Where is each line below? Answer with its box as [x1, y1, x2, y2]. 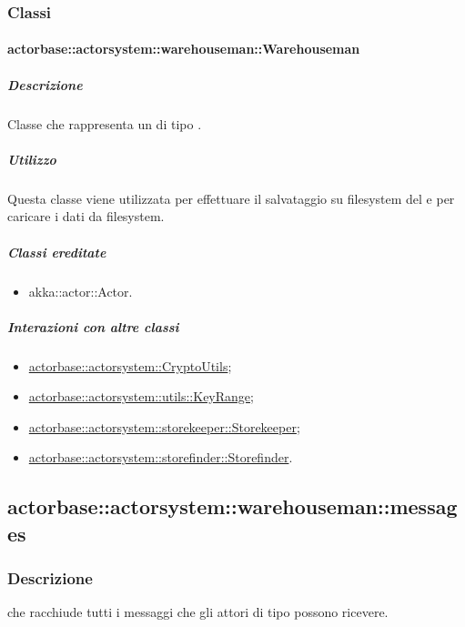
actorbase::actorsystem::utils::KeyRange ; [28, 387, 254, 406]
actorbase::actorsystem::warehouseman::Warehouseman [7, 39, 360, 58]
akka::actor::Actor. [28, 281, 133, 300]
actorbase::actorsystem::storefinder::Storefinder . [28, 448, 293, 467]
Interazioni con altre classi [7, 317, 179, 336]
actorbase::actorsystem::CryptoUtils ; [28, 356, 232, 375]
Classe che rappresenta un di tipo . [7, 114, 202, 133]
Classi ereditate [7, 242, 106, 261]
